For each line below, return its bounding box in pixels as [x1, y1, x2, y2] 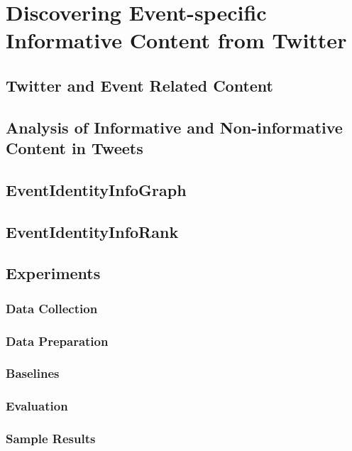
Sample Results [6, 430, 96, 447]
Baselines [6, 364, 60, 382]
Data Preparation [6, 332, 109, 349]
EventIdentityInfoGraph [6, 178, 187, 200]
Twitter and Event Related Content [6, 74, 273, 96]
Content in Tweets [6, 137, 143, 159]
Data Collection [6, 299, 98, 317]
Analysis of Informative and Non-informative [6, 116, 343, 138]
